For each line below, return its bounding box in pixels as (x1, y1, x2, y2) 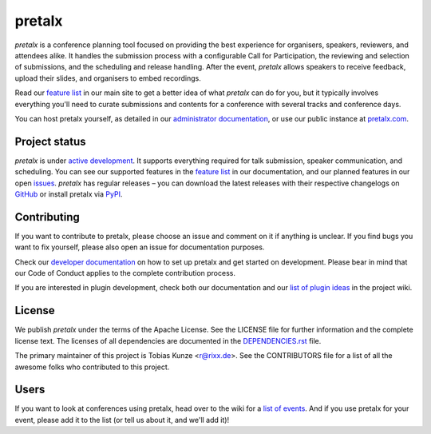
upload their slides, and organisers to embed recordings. (14, 73, 201, 83)
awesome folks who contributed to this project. (14, 362, 170, 372)
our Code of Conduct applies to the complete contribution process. (14, 269, 235, 278)
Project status (14, 134, 87, 148)
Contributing (14, 210, 80, 224)
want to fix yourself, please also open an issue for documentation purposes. (14, 242, 265, 252)
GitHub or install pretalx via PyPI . (14, 189, 123, 199)
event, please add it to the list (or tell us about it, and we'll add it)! (14, 415, 230, 424)
